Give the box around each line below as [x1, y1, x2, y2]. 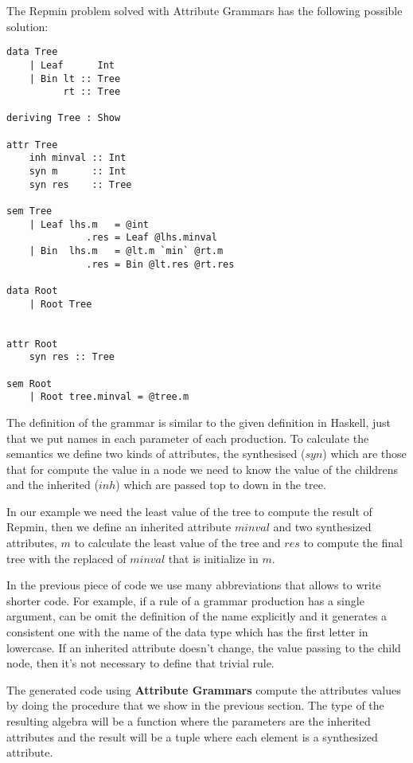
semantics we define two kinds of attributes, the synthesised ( [6, 445, 306, 462]
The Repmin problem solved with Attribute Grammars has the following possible [6, 2, 403, 18]
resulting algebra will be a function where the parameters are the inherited [6, 713, 371, 729]
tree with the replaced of [6, 550, 127, 566]
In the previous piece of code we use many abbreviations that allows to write [6, 577, 381, 593]
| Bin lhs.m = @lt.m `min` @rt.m [29, 245, 224, 257]
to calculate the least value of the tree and [74, 534, 281, 551]
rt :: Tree [63, 86, 121, 98]
